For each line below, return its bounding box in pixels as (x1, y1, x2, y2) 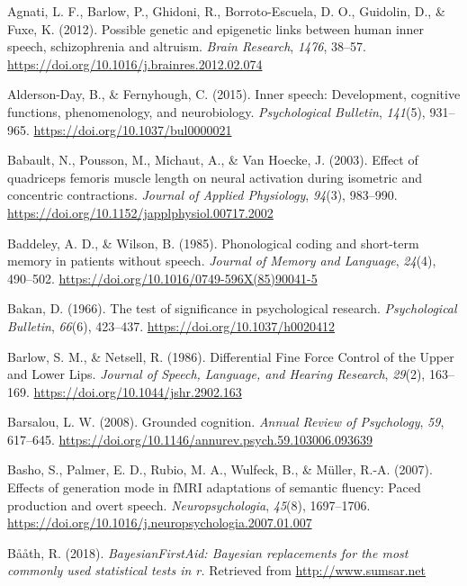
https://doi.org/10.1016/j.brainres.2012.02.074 (7, 54, 263, 73)
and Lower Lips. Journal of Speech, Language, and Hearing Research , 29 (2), (7, 365, 426, 383)
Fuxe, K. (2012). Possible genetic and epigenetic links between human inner (7, 19, 425, 38)
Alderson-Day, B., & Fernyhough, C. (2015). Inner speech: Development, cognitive (7, 85, 461, 104)
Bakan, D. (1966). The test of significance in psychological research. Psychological (7, 299, 457, 318)
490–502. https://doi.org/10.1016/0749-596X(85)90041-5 (7, 268, 318, 287)
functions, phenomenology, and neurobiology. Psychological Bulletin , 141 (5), (7, 102, 426, 121)
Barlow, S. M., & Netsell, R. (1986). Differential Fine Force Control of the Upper (7, 347, 454, 365)
